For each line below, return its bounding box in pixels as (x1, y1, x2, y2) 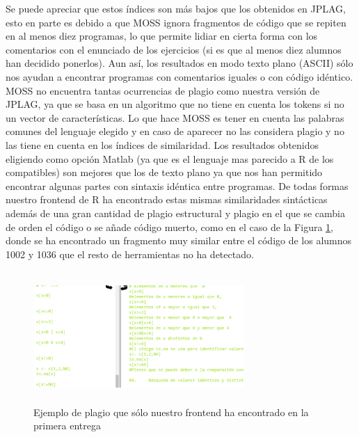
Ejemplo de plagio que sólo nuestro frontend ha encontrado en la (33, 404, 309, 419)
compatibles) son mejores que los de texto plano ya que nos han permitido (6, 165, 323, 180)
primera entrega (33, 418, 101, 433)
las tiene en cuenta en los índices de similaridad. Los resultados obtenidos (6, 137, 319, 152)
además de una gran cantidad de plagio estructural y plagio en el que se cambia (6, 205, 345, 220)
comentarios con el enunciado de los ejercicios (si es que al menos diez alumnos (6, 42, 342, 56)
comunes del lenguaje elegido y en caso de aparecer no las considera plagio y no (6, 124, 344, 138)
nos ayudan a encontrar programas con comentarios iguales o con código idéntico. (6, 69, 353, 84)
